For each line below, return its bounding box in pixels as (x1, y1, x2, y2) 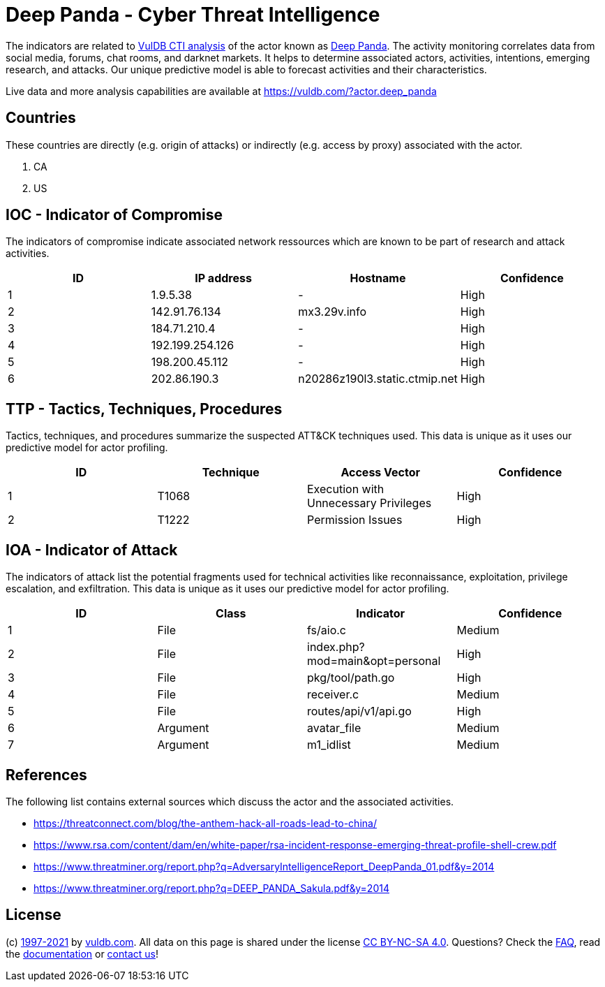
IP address (195, 271, 252, 286)
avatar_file (307, 721, 361, 736)
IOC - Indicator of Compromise (6, 206, 223, 224)
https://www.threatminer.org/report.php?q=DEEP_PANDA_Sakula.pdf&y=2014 (33, 882, 389, 894)
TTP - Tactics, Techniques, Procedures (6, 400, 283, 418)
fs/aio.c (307, 623, 346, 638)
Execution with (307, 482, 384, 497)
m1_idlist (307, 738, 351, 752)
